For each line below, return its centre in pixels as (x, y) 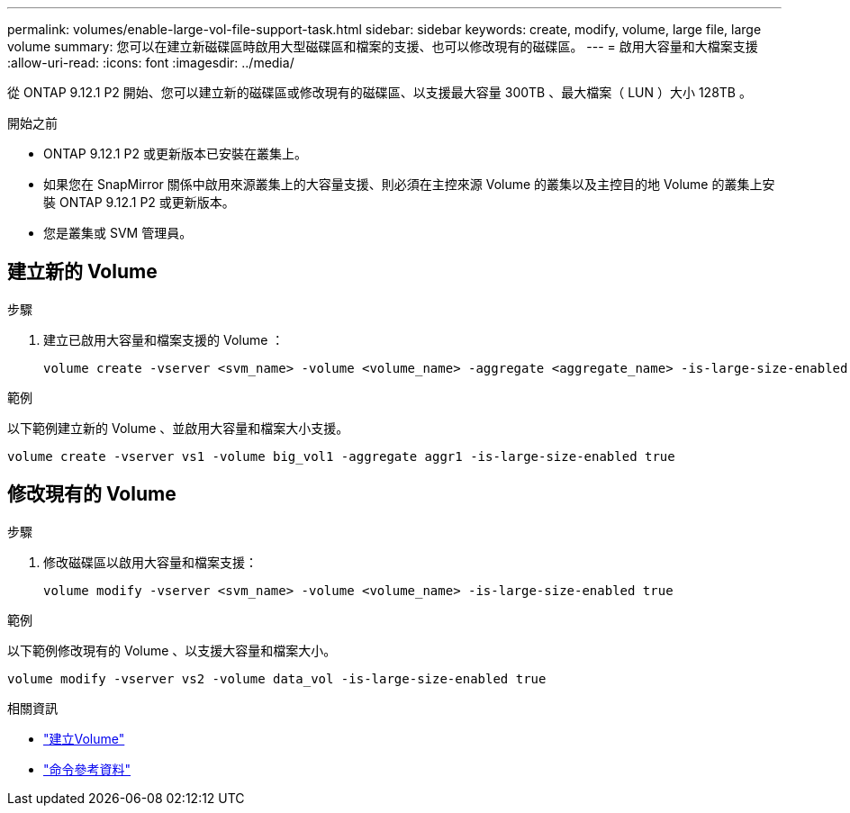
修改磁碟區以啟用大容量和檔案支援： (150, 562)
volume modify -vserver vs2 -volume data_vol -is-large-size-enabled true (277, 678)
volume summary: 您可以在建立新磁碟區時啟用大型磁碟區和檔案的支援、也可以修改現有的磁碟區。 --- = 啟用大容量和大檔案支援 (383, 46)
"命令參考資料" (87, 769)
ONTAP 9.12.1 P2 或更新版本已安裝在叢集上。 (175, 154)
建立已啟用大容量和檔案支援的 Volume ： (164, 339)
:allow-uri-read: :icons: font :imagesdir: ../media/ (151, 63)
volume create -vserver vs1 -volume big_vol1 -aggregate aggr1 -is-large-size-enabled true (341, 456)
